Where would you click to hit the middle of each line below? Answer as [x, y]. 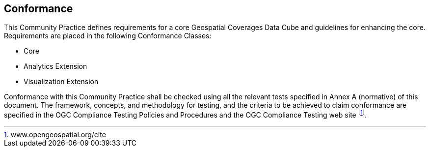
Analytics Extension [55, 66]
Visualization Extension [61, 82]
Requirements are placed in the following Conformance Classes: [108, 36]
